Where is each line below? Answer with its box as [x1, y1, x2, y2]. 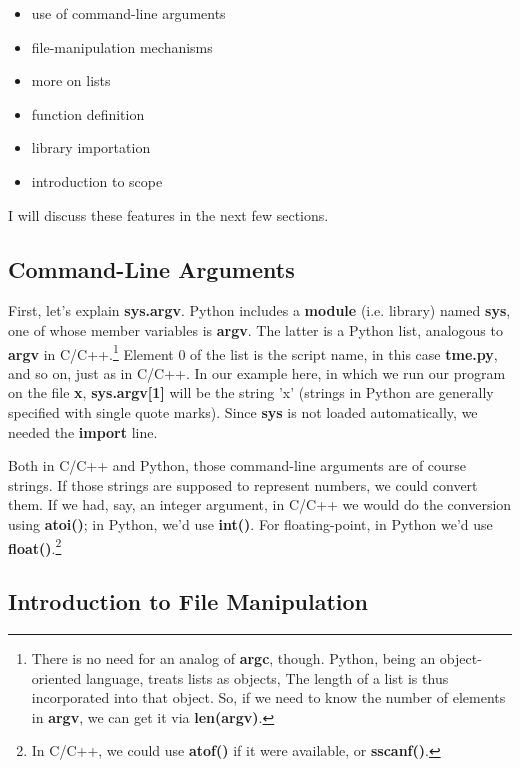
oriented [31, 667, 82, 688]
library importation [31, 137, 151, 158]
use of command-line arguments [31, 3, 226, 23]
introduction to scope [31, 170, 163, 191]
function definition [31, 103, 145, 124]
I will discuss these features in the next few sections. [8, 204, 329, 225]
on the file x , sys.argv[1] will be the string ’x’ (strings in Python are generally [8, 382, 494, 403]
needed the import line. [8, 421, 158, 442]
